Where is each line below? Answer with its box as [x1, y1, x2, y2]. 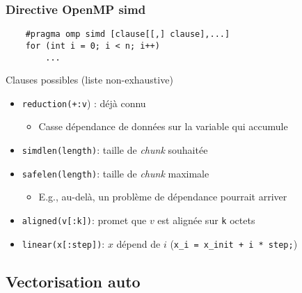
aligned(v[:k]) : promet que [22, 212, 147, 227]
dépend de [116, 236, 161, 251]
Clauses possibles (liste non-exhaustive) [6, 72, 173, 87]
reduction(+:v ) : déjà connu [22, 95, 146, 110]
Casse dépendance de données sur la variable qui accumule [38, 119, 288, 134]
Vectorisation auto [6, 270, 141, 292]
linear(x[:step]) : [22, 236, 105, 251]
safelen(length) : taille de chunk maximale [22, 166, 209, 180]
